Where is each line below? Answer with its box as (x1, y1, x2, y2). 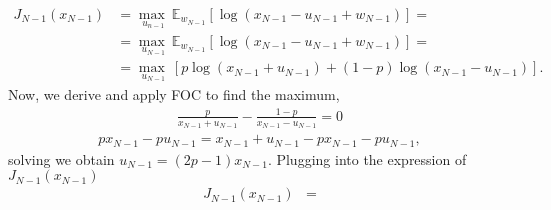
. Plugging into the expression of (267, 148, 467, 169)
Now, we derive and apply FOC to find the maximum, (8, 83, 340, 104)
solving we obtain (8, 148, 115, 169)
